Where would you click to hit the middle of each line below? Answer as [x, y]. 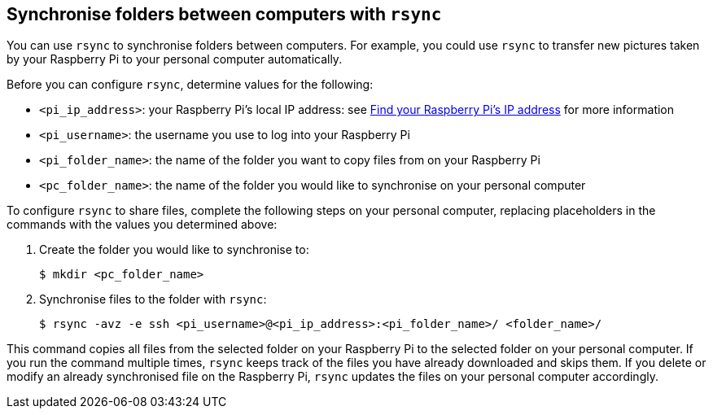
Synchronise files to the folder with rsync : [153, 299]
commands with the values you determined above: [142, 225]
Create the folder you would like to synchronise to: [174, 250]
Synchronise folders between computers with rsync [224, 14]
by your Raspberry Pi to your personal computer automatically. [175, 59]
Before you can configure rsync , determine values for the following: [190, 85]
